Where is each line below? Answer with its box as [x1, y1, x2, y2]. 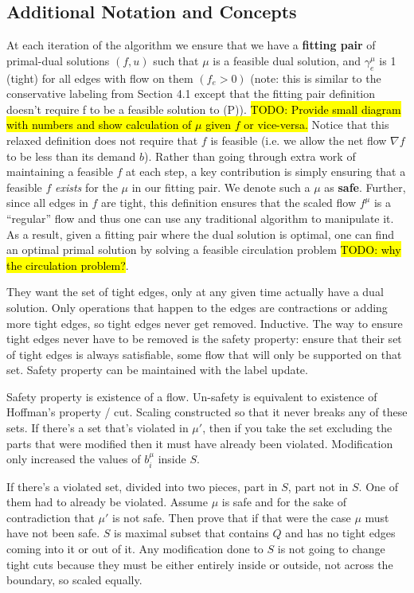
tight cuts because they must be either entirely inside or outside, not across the [6, 556, 393, 572]
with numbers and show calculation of [6, 116, 192, 133]
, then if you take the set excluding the [202, 419, 393, 436]
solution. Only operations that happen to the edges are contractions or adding [6, 298, 388, 315]
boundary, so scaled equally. [6, 572, 143, 588]
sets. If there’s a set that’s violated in [6, 419, 189, 436]
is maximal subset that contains [114, 525, 269, 541]
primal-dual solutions [6, 52, 110, 68]
